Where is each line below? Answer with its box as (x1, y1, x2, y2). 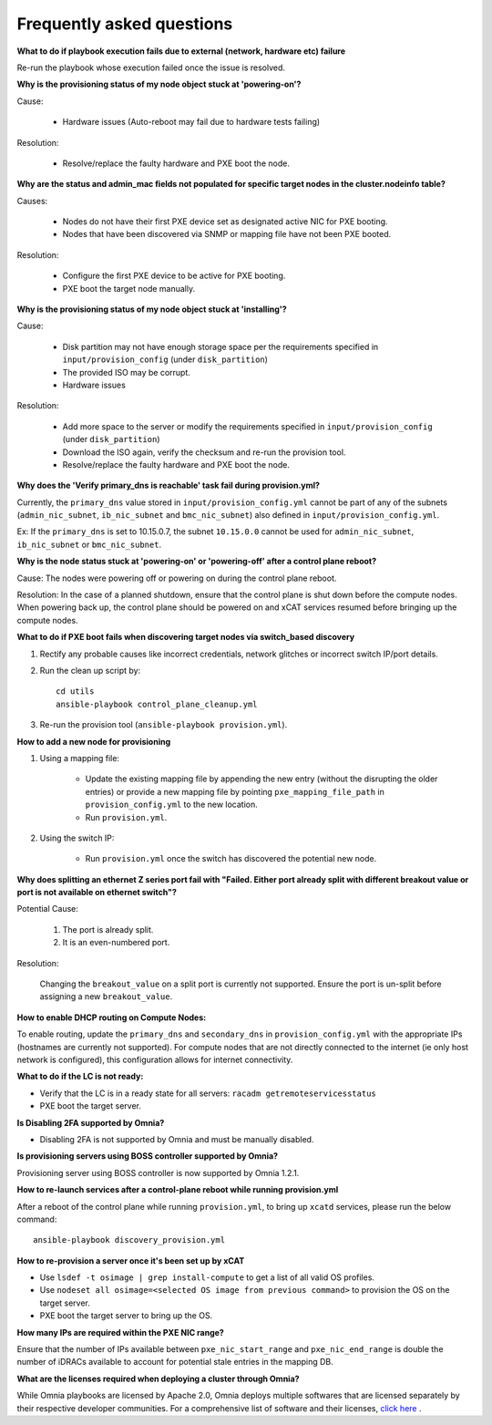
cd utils (56, 687, 95, 697)
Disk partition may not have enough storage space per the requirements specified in (62, 341, 379, 352)
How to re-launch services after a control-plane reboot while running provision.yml (16, 1184, 339, 1195)
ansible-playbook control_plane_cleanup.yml (56, 698, 259, 709)
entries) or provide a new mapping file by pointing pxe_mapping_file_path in (85, 786, 384, 797)
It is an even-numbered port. (62, 937, 170, 948)
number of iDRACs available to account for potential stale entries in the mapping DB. (16, 1357, 334, 1368)
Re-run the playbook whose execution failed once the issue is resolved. (16, 62, 286, 73)
